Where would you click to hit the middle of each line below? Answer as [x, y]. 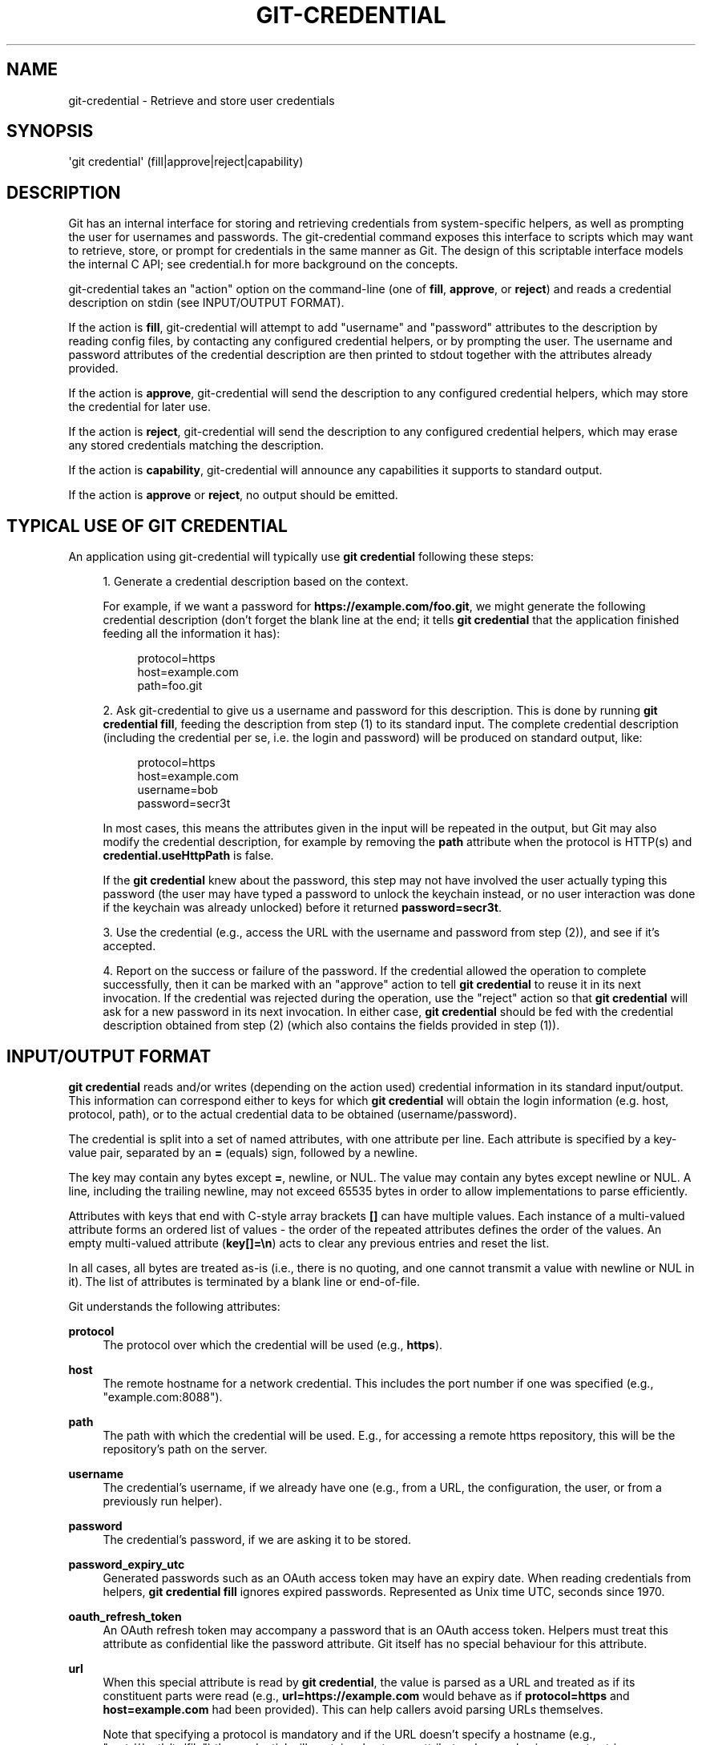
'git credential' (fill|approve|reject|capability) [186, 162]
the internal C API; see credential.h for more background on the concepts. [263, 264]
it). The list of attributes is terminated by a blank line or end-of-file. [244, 1281]
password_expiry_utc [127, 1564]
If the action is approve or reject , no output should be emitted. [233, 495]
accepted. [129, 946]
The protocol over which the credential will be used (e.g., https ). [273, 1344]
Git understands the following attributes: [174, 1306]
